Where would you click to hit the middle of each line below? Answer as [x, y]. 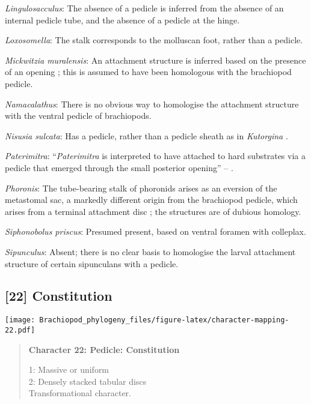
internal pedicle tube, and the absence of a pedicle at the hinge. [122, 20]
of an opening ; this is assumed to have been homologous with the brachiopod [148, 72]
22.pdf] [20, 330]
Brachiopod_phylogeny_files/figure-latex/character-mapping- [164, 320]
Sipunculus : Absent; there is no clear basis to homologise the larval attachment [150, 251]
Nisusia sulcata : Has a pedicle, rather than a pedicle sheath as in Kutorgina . [146, 135]
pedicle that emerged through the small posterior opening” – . [119, 167]
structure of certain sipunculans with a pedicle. [92, 263]
